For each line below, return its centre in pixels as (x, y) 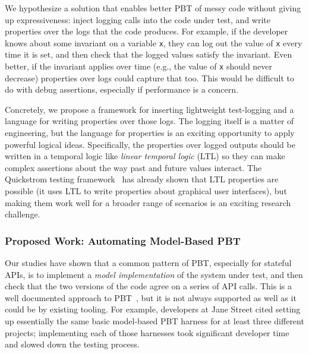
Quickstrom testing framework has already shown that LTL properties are (142, 179)
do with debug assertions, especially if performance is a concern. (122, 89)
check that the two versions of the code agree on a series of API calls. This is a (148, 286)
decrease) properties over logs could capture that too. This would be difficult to (149, 78)
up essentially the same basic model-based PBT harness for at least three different (154, 321)
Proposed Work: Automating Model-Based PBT (123, 240)
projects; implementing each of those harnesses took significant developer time (147, 332)
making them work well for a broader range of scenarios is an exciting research (148, 202)
